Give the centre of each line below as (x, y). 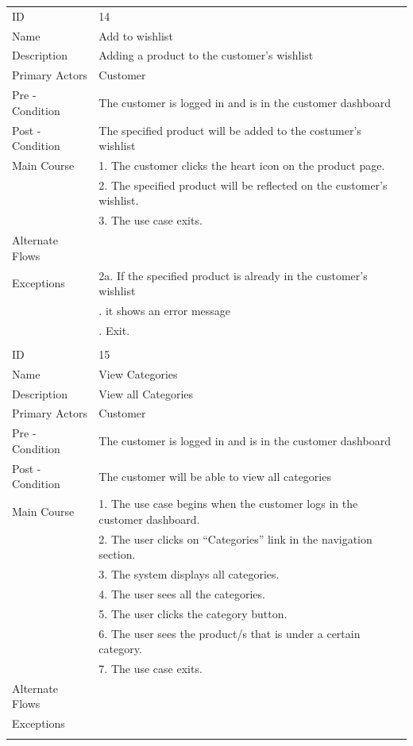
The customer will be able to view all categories (215, 476)
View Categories (138, 373)
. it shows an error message (165, 310)
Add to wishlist (136, 35)
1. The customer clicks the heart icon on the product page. (242, 165)
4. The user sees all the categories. (182, 593)
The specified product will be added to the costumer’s (230, 130)
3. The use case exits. (151, 220)
